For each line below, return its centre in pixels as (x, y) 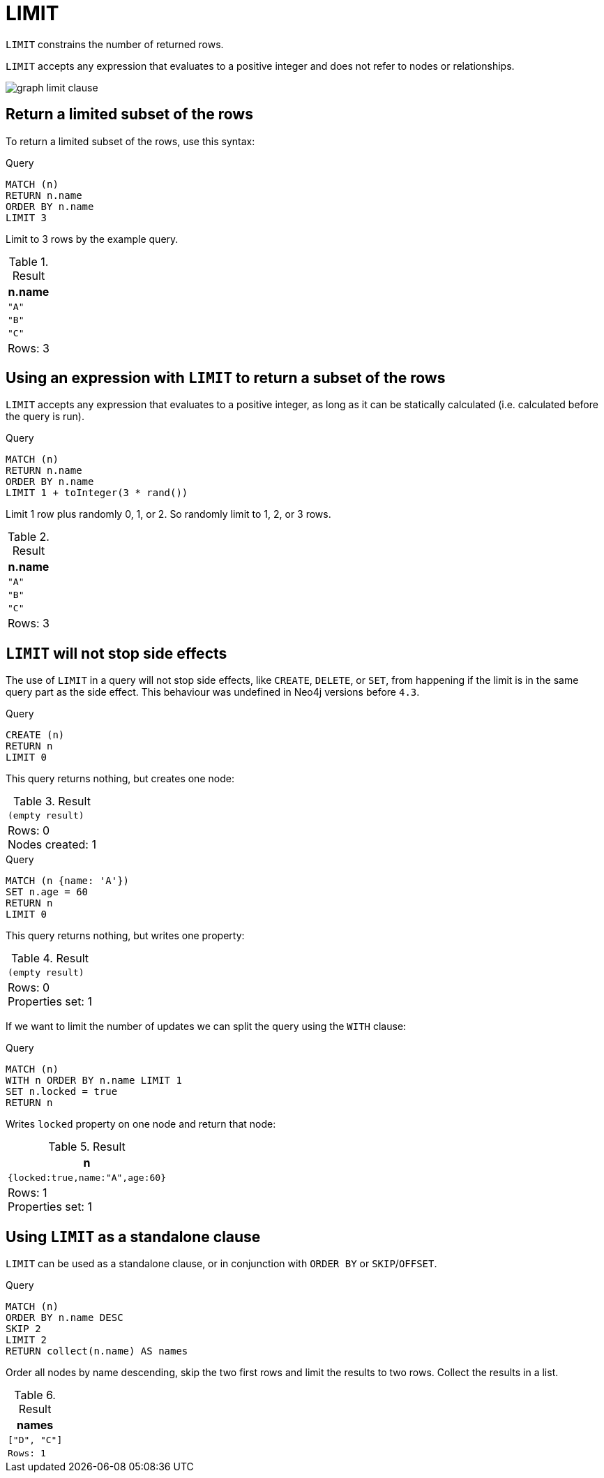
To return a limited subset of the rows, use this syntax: (130, 141)
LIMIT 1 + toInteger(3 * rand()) (97, 493)
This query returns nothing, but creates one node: (120, 779)
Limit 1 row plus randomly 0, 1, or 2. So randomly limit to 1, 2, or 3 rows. (168, 514)
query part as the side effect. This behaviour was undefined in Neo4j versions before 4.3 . (213, 692)
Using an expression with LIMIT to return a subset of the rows (226, 378)
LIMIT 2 (27, 1340)
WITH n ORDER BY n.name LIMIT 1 (94, 1081)
